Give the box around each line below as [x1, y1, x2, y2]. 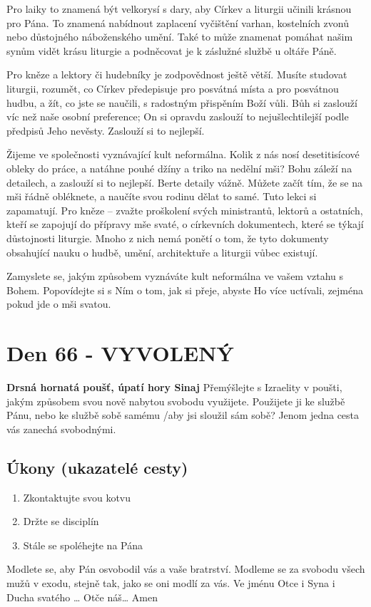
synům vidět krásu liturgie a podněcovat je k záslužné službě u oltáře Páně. [6, 43, 337, 58]
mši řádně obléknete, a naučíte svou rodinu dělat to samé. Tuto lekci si [6, 189, 317, 204]
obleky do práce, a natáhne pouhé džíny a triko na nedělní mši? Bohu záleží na [6, 160, 352, 175]
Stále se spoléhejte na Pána [23, 537, 143, 552]
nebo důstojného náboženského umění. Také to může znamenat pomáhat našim [6, 29, 353, 44]
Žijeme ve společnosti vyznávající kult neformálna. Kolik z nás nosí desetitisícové [6, 147, 360, 162]
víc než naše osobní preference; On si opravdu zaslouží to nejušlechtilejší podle [6, 109, 349, 124]
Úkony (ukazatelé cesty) [6, 456, 188, 478]
